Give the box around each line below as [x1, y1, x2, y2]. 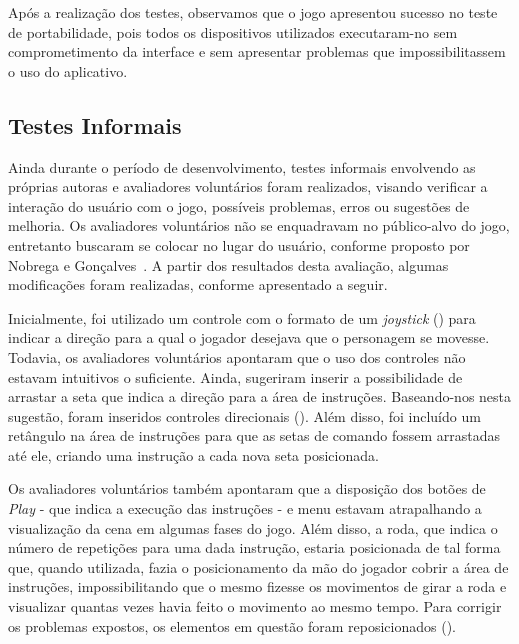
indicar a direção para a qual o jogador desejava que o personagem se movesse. [8, 327, 490, 348]
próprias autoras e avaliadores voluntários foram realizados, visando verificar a [8, 176, 488, 197]
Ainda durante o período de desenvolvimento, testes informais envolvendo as [8, 156, 476, 177]
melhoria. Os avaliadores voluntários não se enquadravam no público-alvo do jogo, [8, 215, 510, 236]
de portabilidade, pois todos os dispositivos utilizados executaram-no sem [8, 21, 458, 42]
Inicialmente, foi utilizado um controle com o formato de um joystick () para [8, 307, 476, 328]
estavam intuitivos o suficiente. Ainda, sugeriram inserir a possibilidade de [8, 366, 463, 387]
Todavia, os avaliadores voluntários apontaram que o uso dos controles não [8, 346, 466, 367]
